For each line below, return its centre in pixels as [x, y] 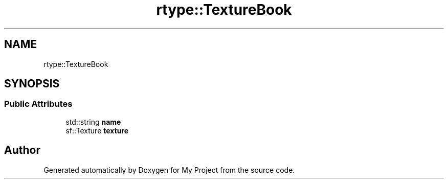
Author [22, 150]
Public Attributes [38, 104]
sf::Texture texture [97, 130]
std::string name [93, 122]
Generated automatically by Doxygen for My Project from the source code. [169, 170]
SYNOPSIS [32, 84]
